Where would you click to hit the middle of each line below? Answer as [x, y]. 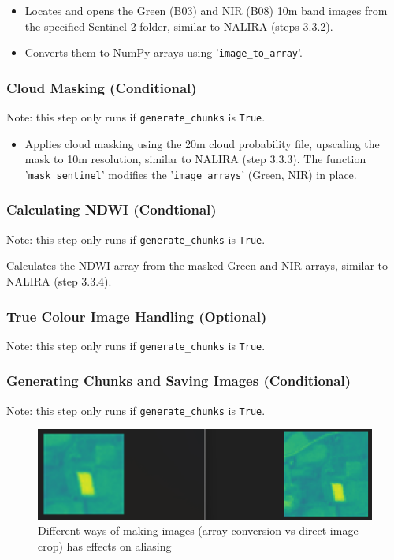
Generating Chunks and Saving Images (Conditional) [178, 381]
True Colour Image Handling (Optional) [137, 316]
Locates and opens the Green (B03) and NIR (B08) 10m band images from [206, 10]
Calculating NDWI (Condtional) [112, 209]
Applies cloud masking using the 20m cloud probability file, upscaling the [202, 143]
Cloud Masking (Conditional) [102, 87]
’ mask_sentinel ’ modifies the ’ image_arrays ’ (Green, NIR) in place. [191, 174]
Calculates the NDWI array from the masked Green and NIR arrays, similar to [197, 265]
